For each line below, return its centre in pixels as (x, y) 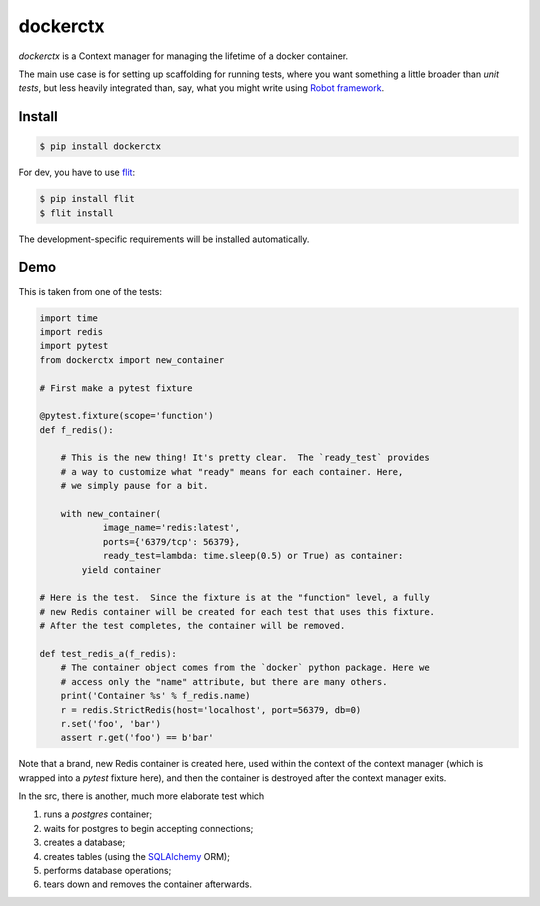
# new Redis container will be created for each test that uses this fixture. (237, 611)
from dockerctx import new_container (132, 359)
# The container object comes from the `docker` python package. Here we (245, 668)
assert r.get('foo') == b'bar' (137, 738)
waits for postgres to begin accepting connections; (148, 828)
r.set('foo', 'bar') (111, 723)
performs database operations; (107, 870)
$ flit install (76, 213)
